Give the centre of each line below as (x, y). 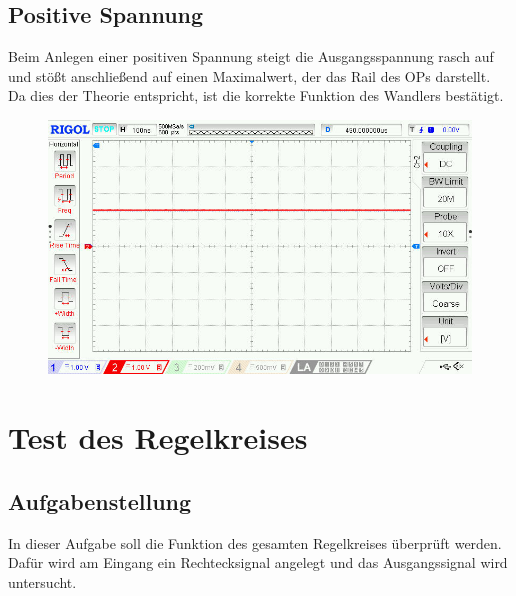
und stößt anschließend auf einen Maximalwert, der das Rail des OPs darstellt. (249, 75)
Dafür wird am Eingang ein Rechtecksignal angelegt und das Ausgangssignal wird (258, 562)
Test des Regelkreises (158, 437)
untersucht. (42, 581)
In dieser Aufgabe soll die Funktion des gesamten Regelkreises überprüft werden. (255, 542)
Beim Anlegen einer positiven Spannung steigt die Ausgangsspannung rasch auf (251, 56)
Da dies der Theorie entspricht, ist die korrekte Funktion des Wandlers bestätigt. (256, 95)
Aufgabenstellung (100, 500)
